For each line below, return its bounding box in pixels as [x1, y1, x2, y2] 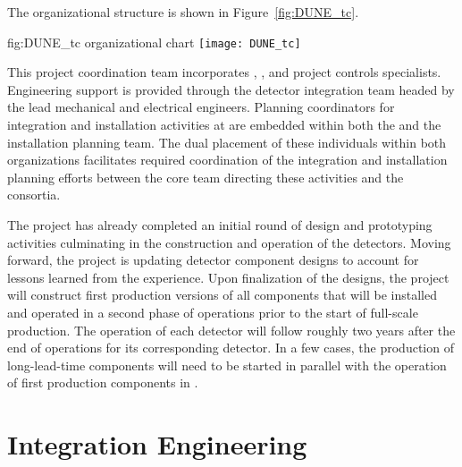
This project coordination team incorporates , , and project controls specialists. [7, 63, 441, 81]
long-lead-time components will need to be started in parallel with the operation [7, 355, 447, 374]
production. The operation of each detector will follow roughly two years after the [7, 320, 456, 339]
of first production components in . [7, 373, 198, 392]
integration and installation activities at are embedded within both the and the [7, 115, 441, 134]
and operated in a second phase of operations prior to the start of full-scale [7, 302, 418, 321]
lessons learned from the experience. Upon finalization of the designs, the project [7, 267, 449, 286]
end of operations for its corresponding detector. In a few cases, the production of [7, 338, 454, 357]
